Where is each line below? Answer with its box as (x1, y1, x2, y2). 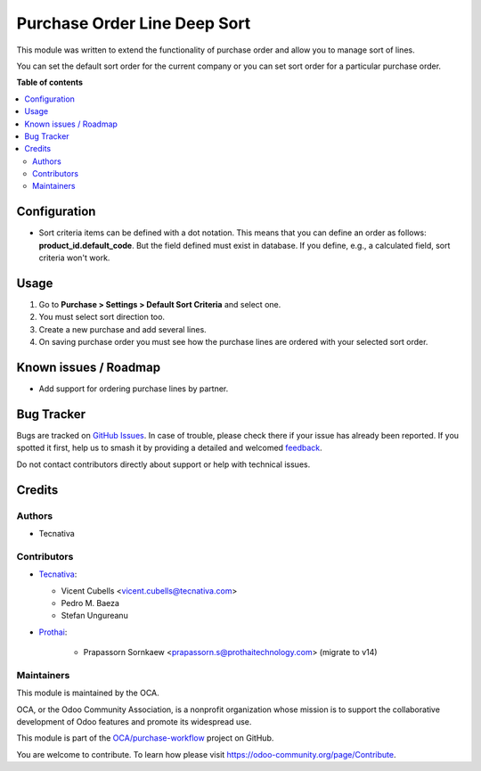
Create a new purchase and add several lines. (38, 324, 207, 334)
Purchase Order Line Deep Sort (16, 13, 251, 33)
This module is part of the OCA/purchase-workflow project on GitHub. (16, 733, 274, 743)
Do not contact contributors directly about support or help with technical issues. (16, 459, 311, 470)
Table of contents (16, 77, 84, 88)
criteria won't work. (38, 252, 110, 263)
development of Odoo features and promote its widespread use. (16, 716, 252, 726)
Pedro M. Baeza (61, 597, 120, 608)
